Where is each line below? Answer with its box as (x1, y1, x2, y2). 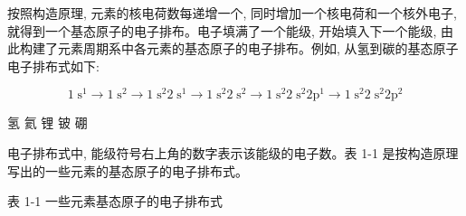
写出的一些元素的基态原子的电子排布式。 (7, 161, 248, 180)
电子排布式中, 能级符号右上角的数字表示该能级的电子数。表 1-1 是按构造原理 (7, 144, 459, 163)
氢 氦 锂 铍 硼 (7, 113, 88, 132)
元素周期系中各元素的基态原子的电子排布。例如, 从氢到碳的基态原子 (57, 39, 459, 58)
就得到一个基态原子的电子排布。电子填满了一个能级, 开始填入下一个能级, (7, 21, 437, 40)
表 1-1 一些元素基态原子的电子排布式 (7, 192, 223, 211)
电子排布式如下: (7, 56, 100, 75)
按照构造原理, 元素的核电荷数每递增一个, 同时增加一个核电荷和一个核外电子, (7, 4, 457, 22)
